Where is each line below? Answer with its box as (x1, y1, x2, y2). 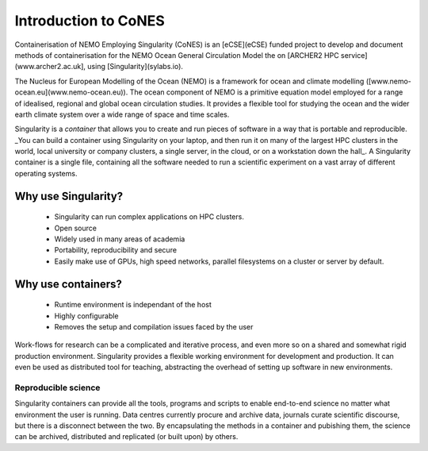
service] (341, 50, 368, 60)
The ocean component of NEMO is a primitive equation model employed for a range (129, 87, 403, 97)
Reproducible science (14, 382, 101, 393)
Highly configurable (54, 310, 119, 321)
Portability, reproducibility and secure (54, 245, 178, 255)
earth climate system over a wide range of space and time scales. (14, 110, 230, 119)
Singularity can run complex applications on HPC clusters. (54, 212, 245, 222)
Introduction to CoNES (14, 12, 166, 29)
